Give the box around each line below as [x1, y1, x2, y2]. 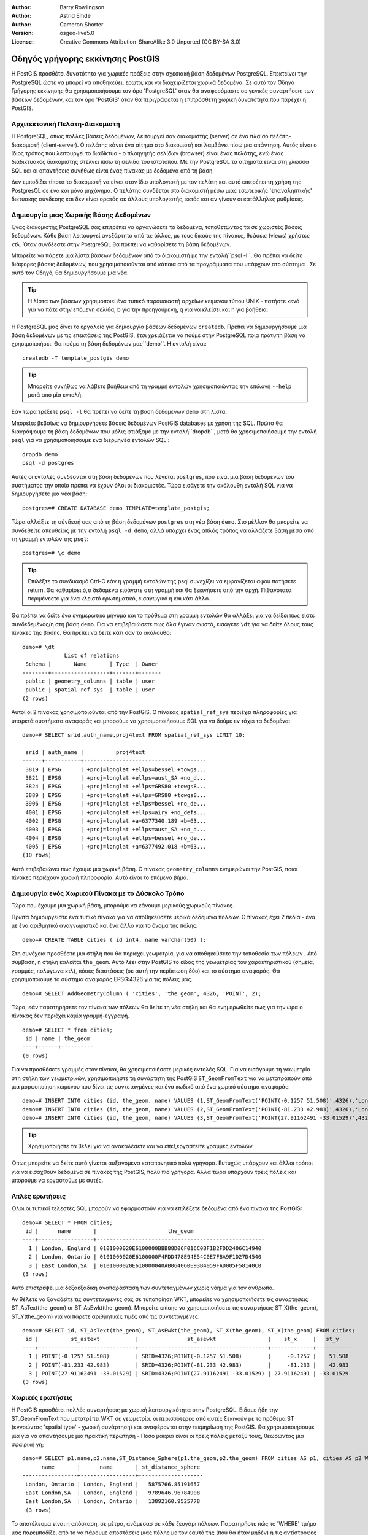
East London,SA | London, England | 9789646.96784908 [25, 1490, 201, 1496]
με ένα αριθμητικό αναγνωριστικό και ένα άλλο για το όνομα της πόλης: [11, 922, 198, 930]
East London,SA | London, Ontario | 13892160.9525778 [25, 1498, 201, 1505]
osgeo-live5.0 [59, 29, 95, 37]
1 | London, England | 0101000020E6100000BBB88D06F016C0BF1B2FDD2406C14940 [28, 1245, 262, 1252]
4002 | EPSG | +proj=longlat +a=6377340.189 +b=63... [25, 817, 207, 824]
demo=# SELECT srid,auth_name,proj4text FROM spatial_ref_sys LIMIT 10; [22, 731, 245, 739]
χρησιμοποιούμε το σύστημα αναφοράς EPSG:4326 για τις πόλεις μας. [11, 976, 193, 983]
